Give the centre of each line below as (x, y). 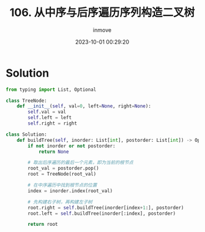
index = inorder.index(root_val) (70, 191)
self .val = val (47, 112)
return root (43, 225)
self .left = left (50, 118)
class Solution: (26, 134)
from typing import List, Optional (51, 90)
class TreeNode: (26, 101)
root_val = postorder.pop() (63, 168)
